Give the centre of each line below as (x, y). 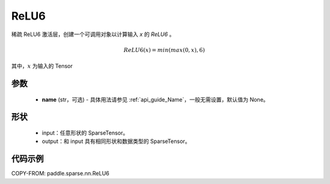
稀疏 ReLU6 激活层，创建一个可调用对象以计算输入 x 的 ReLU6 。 (93, 34)
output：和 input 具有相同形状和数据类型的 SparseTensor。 (116, 141)
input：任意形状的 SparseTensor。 (85, 133)
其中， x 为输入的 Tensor (42, 66)
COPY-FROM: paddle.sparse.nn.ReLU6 (60, 174)
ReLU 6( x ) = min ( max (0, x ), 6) (164, 50)
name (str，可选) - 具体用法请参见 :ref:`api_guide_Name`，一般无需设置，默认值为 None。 (155, 99)
